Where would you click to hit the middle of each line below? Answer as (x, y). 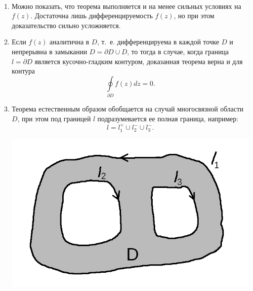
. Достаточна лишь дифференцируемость (92, 16)
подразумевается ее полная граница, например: (168, 118)
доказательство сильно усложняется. (66, 25)
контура (23, 71)
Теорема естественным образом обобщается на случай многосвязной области (127, 109)
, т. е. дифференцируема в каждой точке (158, 42)
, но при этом (194, 16)
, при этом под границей (54, 118)
